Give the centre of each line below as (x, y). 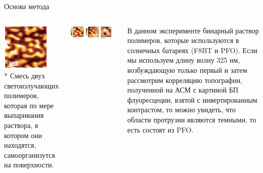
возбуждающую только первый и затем (187, 70)
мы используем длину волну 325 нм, (184, 60)
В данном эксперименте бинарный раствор (193, 30)
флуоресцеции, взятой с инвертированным (192, 99)
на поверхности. (29, 165)
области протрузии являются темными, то (192, 119)
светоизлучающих (31, 85)
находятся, (20, 145)
